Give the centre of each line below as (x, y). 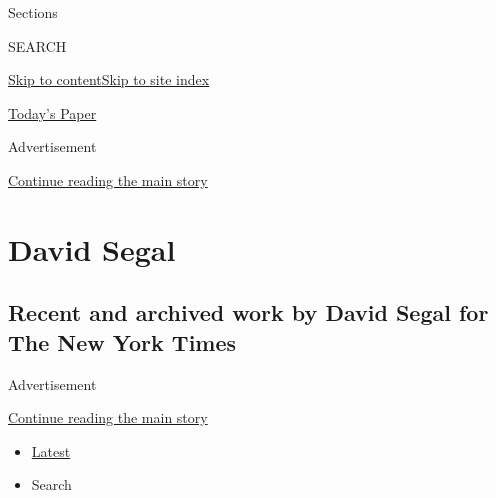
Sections (33, 12)
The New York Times (122, 341)
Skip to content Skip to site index (109, 79)
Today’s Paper (52, 112)
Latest (51, 450)
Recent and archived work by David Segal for (248, 312)
